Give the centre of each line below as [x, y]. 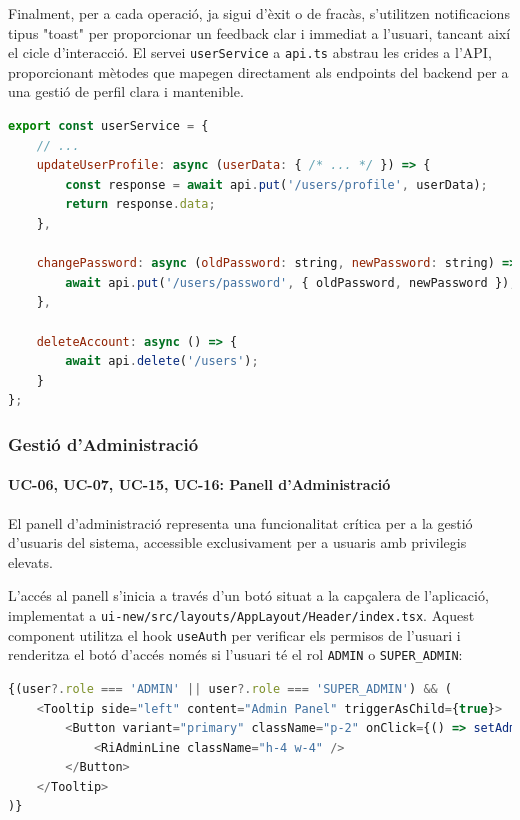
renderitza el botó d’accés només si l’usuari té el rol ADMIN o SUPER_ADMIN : [235, 654]
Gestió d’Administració [103, 443]
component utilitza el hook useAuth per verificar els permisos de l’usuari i [234, 634]
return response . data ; [140, 204]
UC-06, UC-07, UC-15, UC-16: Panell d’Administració [199, 484]
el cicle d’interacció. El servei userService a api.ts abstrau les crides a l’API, [250, 52]
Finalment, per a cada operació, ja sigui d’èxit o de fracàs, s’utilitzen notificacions [259, 13]
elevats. [30, 561]
